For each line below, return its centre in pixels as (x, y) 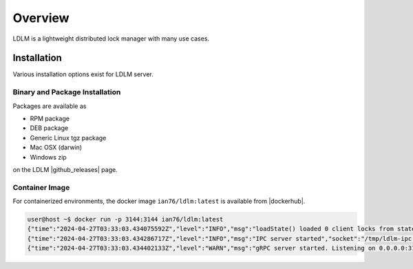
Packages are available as (50, 106)
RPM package (50, 118)
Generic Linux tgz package (68, 138)
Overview (41, 18)
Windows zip (48, 157)
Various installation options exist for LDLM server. (83, 74)
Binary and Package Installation (67, 92)
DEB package (49, 128)
